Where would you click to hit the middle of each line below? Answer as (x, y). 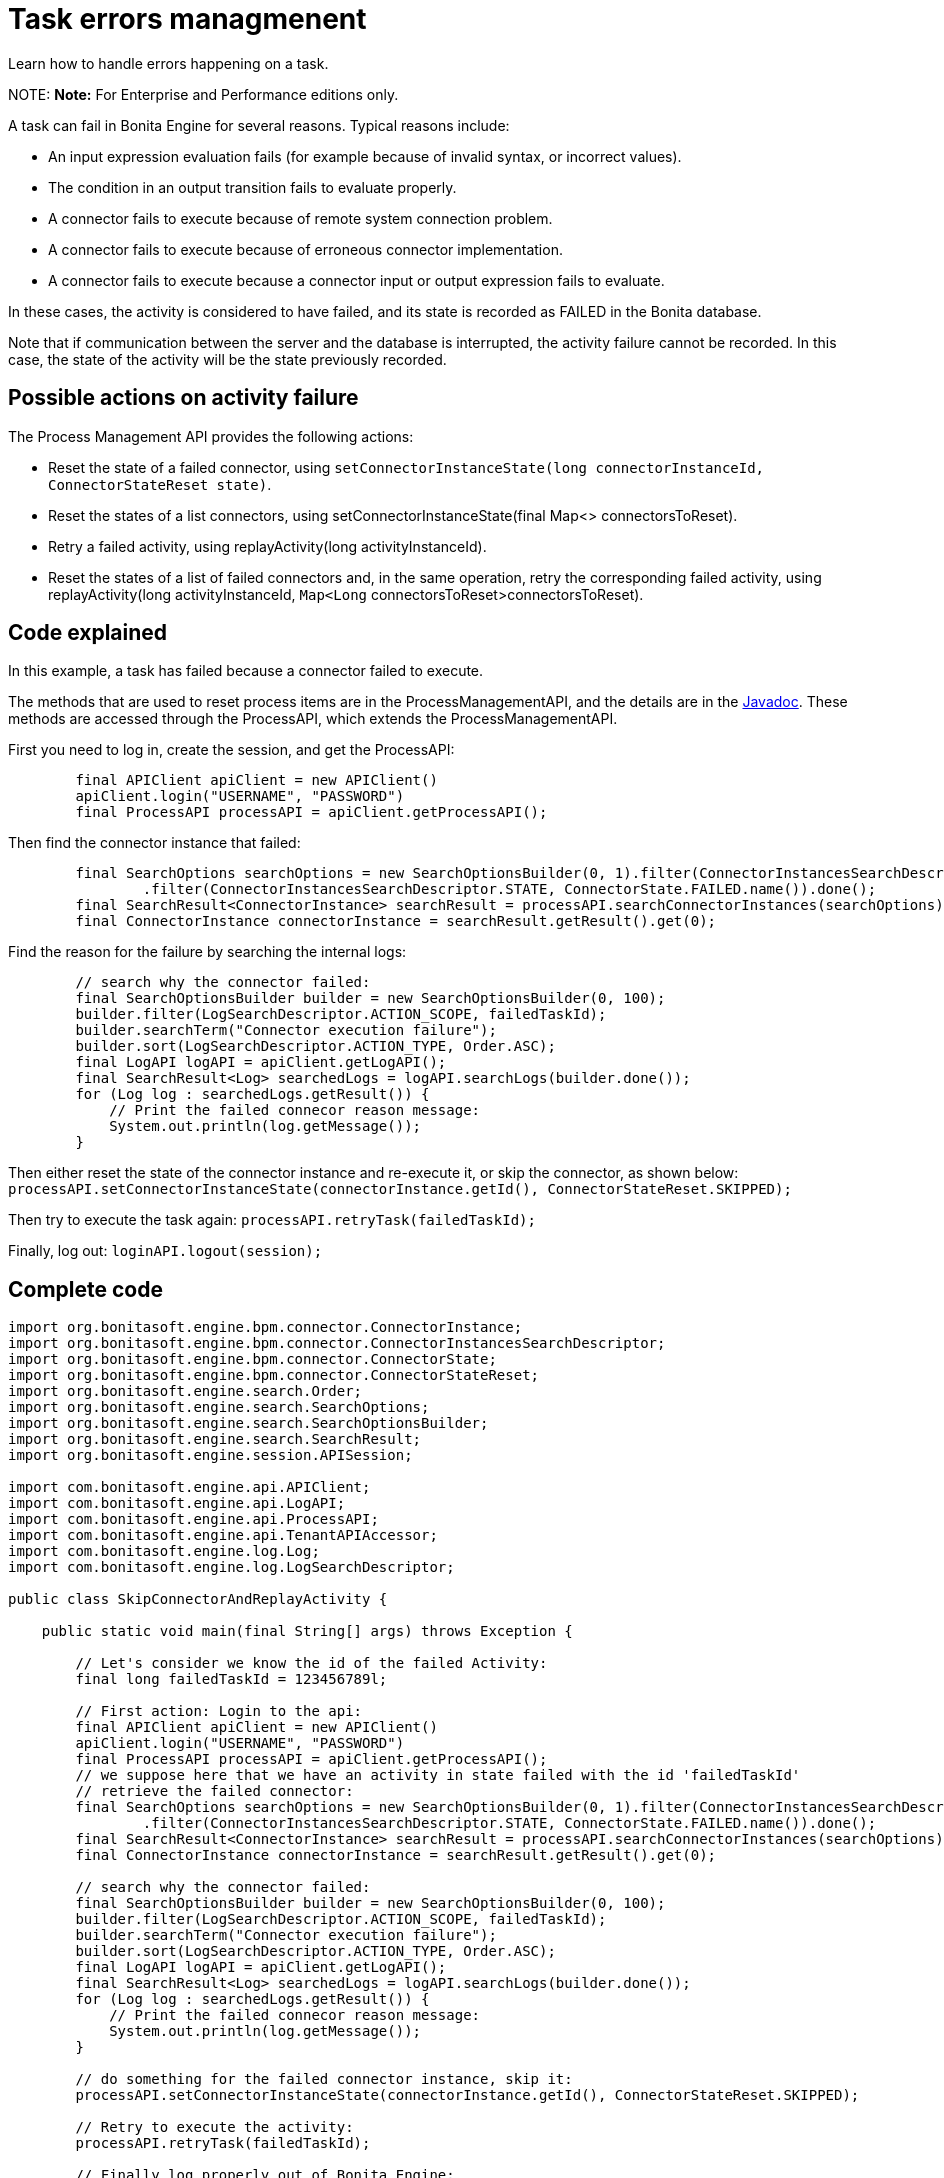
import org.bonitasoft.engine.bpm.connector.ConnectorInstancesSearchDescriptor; (337, 1343)
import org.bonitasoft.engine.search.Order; (185, 1391)
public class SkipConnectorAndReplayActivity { (198, 1599)
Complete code (85, 1289)
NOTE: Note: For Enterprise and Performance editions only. (203, 94)
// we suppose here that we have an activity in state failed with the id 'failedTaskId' (438, 1775)
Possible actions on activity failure (183, 398)
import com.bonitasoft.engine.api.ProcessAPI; (193, 1519)
